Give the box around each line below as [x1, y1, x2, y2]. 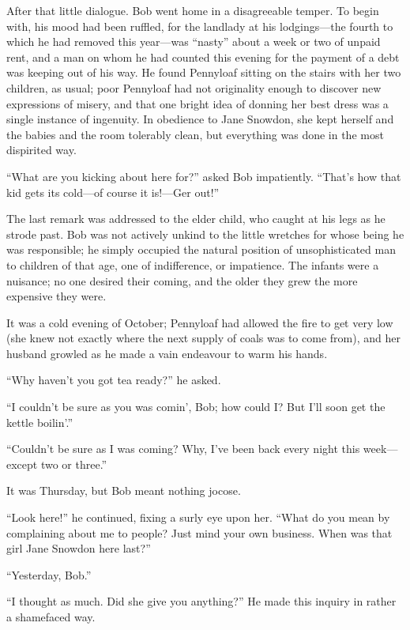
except [6, 455, 38, 472]
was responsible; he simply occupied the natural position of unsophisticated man [6, 241, 396, 258]
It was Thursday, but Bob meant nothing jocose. [6, 482, 241, 499]
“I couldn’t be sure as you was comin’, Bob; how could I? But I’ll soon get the [6, 398, 386, 415]
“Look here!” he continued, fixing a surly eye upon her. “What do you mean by [6, 509, 390, 526]
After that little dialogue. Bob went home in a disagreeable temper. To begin [6, 2, 379, 18]
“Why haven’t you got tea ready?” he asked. [6, 372, 221, 388]
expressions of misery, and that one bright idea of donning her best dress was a [6, 95, 389, 111]
